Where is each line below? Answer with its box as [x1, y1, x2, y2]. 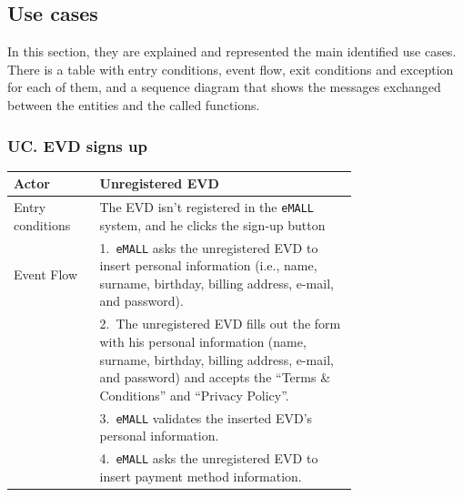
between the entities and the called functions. [7, 95, 260, 114]
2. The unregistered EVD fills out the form [99, 314, 341, 333]
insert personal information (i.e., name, [99, 256, 317, 275]
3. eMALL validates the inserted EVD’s [99, 408, 313, 427]
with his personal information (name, [99, 331, 307, 350]
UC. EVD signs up [7, 134, 147, 157]
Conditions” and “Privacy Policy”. [99, 385, 289, 404]
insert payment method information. [99, 466, 302, 485]
